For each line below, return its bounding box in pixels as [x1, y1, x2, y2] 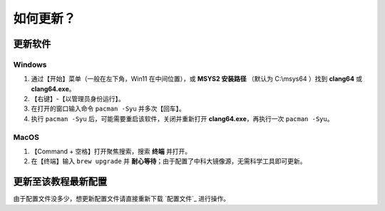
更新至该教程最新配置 [13, 175, 107, 188]
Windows [13, 59, 47, 69]
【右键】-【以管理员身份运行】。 [31, 95, 125, 103]
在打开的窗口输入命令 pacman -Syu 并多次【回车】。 [31, 104, 185, 113]
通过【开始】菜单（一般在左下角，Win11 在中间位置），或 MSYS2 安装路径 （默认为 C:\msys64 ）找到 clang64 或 [31, 75, 363, 83]
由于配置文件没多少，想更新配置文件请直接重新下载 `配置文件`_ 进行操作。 [13, 195, 230, 203]
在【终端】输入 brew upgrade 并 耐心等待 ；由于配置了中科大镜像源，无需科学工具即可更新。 [31, 157, 307, 165]
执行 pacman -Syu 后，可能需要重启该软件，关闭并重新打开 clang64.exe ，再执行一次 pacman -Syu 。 [31, 114, 334, 123]
